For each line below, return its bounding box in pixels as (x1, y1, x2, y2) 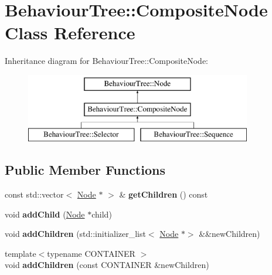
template (5, 247, 36, 259)
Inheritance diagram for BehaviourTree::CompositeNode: (5, 55, 208, 67)
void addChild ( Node (5, 208, 85, 220)
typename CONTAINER (47, 247, 135, 259)
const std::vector (5, 188, 64, 201)
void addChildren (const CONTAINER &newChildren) (5, 259, 209, 271)
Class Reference (5, 21, 135, 45)
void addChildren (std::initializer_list (5, 228, 146, 240)
